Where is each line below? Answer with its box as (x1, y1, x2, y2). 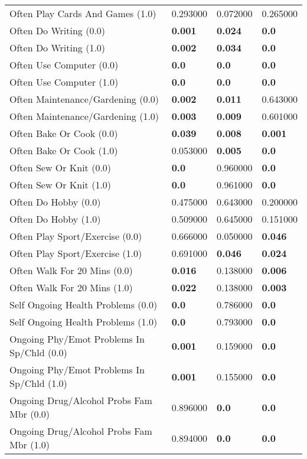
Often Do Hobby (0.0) (9, 195, 101, 209)
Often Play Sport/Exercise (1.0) (9, 246, 142, 260)
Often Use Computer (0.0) (9, 58, 119, 71)
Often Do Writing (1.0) (9, 41, 106, 54)
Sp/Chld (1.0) (9, 376, 67, 390)
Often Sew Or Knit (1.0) (9, 178, 112, 191)
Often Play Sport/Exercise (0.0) (9, 229, 142, 243)
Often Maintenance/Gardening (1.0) (9, 109, 159, 123)
